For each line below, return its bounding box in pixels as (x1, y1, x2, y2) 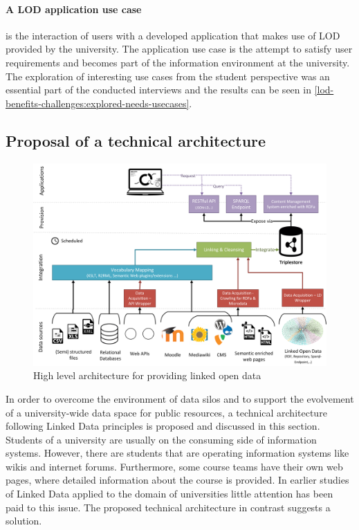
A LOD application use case (6, 1, 142, 16)
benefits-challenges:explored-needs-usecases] (6, 95, 190, 110)
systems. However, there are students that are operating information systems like (6, 446, 349, 460)
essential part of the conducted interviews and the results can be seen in (6, 82, 311, 97)
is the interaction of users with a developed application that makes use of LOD (6, 28, 340, 42)
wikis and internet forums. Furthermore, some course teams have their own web (6, 459, 343, 473)
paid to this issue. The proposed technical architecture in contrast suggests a (6, 500, 331, 514)
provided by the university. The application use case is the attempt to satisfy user (6, 42, 353, 56)
